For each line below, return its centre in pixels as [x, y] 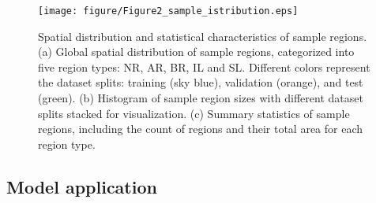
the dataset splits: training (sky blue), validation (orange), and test [201, 82]
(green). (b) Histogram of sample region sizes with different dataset [201, 98]
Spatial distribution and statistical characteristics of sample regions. [203, 36]
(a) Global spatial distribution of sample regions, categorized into [196, 52]
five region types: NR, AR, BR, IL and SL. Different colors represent [204, 66]
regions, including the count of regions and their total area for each [201, 129]
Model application [82, 186]
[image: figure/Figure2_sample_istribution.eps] [168, 11]
